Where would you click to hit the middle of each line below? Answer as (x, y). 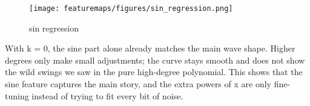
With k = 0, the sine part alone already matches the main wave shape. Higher (150, 48)
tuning (17, 95)
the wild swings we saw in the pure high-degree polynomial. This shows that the (154, 72)
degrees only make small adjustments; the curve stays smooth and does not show (155, 60)
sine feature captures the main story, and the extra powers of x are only (138, 84)
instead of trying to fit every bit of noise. (107, 95)
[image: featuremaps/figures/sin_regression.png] (131, 8)
